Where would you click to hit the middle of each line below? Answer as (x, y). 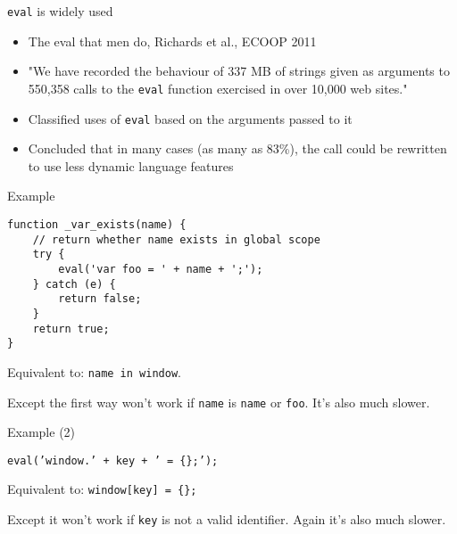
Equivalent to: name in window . (94, 371)
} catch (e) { (74, 284)
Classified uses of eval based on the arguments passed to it (190, 118)
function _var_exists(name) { (97, 224)
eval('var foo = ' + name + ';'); (161, 269)
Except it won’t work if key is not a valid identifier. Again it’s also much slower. (227, 519)
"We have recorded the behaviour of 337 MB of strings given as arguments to (239, 71)
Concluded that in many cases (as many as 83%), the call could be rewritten (237, 148)
